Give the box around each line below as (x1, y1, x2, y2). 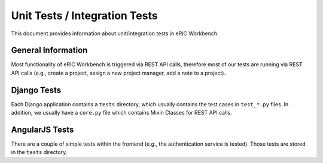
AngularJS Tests (11, 124, 74, 134)
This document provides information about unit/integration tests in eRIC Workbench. (11, 30, 219, 37)
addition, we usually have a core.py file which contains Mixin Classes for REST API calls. (11, 109, 232, 116)
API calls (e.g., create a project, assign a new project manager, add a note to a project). (11, 69, 226, 76)
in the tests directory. (11, 149, 68, 156)
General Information (11, 45, 88, 56)
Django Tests (11, 85, 62, 95)
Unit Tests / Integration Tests (11, 9, 158, 22)
